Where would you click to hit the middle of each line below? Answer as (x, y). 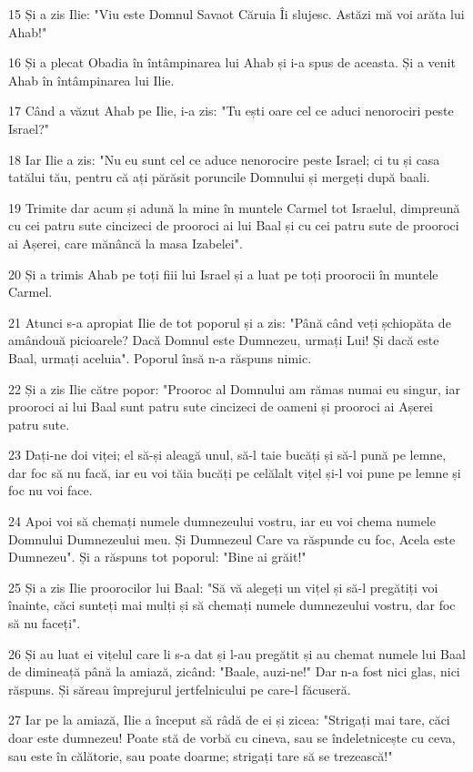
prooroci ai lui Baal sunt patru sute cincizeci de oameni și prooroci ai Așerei (221, 406)
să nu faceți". (45, 623)
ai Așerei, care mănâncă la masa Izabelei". (126, 243)
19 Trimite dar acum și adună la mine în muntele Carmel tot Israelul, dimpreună (234, 207)
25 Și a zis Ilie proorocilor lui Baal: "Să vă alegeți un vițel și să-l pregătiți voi (223, 587)
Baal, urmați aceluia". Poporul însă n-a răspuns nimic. (160, 357)
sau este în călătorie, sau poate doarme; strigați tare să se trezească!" (201, 755)
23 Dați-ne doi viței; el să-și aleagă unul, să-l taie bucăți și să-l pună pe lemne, (227, 455)
